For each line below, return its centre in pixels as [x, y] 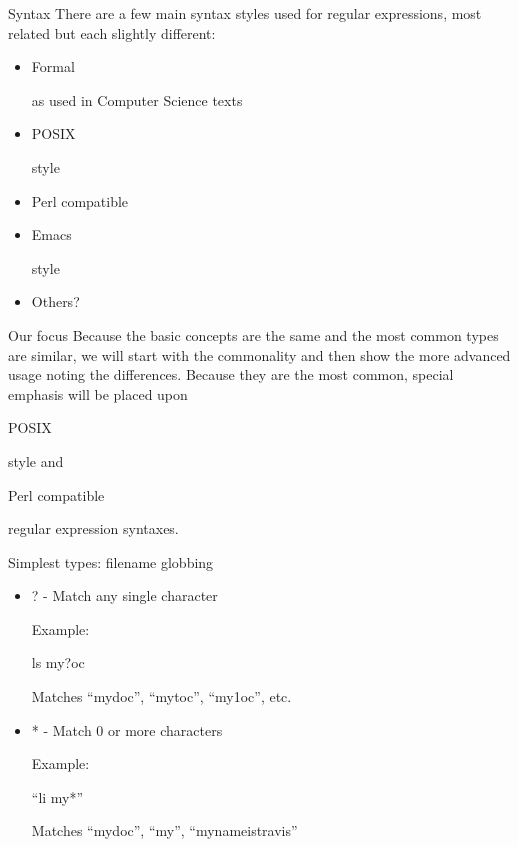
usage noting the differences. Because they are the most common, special [231, 374]
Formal [53, 66]
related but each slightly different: [112, 32]
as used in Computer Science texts [137, 99]
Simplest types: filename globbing [111, 561]
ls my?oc [58, 662]
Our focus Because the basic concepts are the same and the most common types [253, 334]
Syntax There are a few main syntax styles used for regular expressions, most [245, 13]
